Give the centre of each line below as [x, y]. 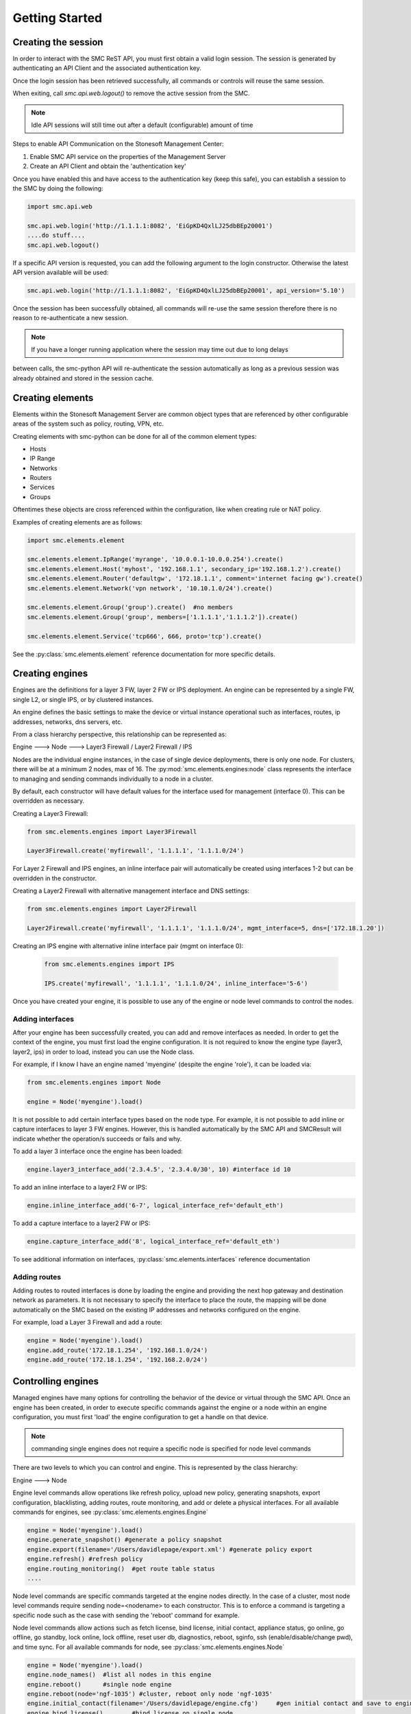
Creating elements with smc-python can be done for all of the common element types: [135, 436]
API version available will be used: [61, 272]
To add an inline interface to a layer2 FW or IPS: [80, 1187]
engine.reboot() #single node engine [99, 1684]
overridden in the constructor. [55, 878]
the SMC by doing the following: [58, 188]
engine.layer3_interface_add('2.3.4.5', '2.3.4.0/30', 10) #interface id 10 [159, 1169]
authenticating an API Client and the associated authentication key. [107, 68]
